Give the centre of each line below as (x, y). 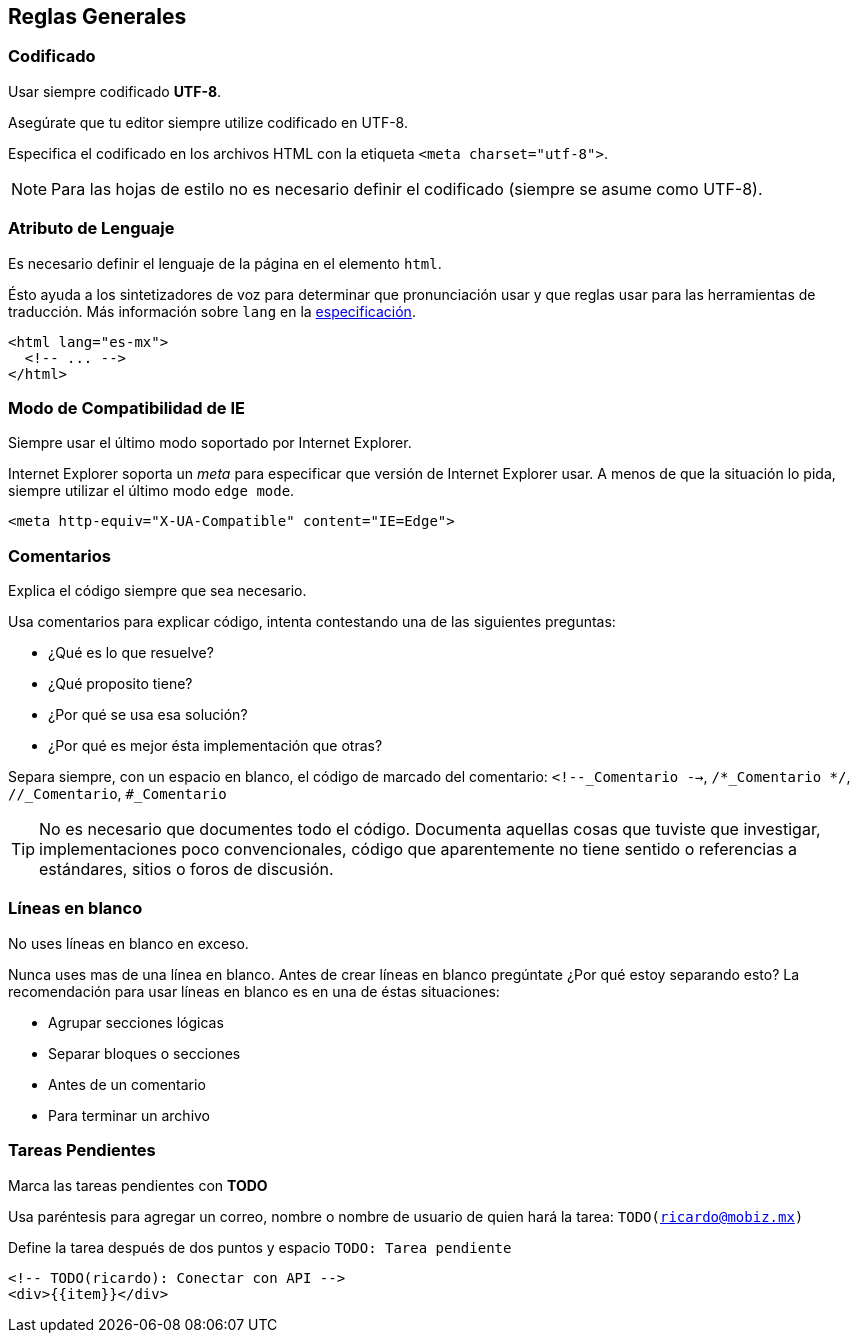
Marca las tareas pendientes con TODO (138, 1185)
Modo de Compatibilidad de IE (126, 407)
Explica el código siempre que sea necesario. (157, 591)
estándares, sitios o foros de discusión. (186, 869)
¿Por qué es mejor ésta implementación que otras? (215, 746)
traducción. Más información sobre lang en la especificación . (212, 311)
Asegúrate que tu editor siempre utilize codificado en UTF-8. (208, 122)
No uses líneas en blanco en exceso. (128, 943)
